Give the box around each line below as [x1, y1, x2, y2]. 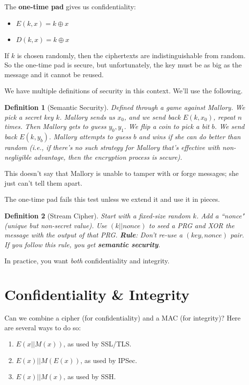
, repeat [213, 111, 235, 122]
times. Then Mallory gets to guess [4, 121, 107, 131]
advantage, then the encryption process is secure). [34, 151, 182, 162]
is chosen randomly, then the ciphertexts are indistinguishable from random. [17, 50, 246, 60]
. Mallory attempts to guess [48, 131, 131, 141]
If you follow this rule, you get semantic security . [4, 239, 160, 249]
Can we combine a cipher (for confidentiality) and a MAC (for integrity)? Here [4, 313, 241, 323]
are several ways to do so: [4, 322, 81, 332]
